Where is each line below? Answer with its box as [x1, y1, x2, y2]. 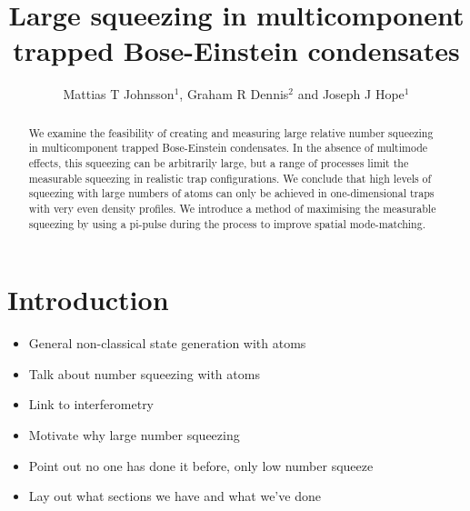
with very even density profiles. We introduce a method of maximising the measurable [28, 200, 436, 215]
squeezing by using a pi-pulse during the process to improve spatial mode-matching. [28, 215, 425, 231]
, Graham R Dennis [179, 85, 289, 104]
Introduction [7, 281, 169, 318]
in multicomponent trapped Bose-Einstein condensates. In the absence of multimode [28, 140, 428, 155]
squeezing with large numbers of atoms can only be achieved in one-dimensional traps [28, 185, 435, 201]
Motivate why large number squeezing [28, 426, 240, 445]
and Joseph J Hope [297, 85, 405, 104]
